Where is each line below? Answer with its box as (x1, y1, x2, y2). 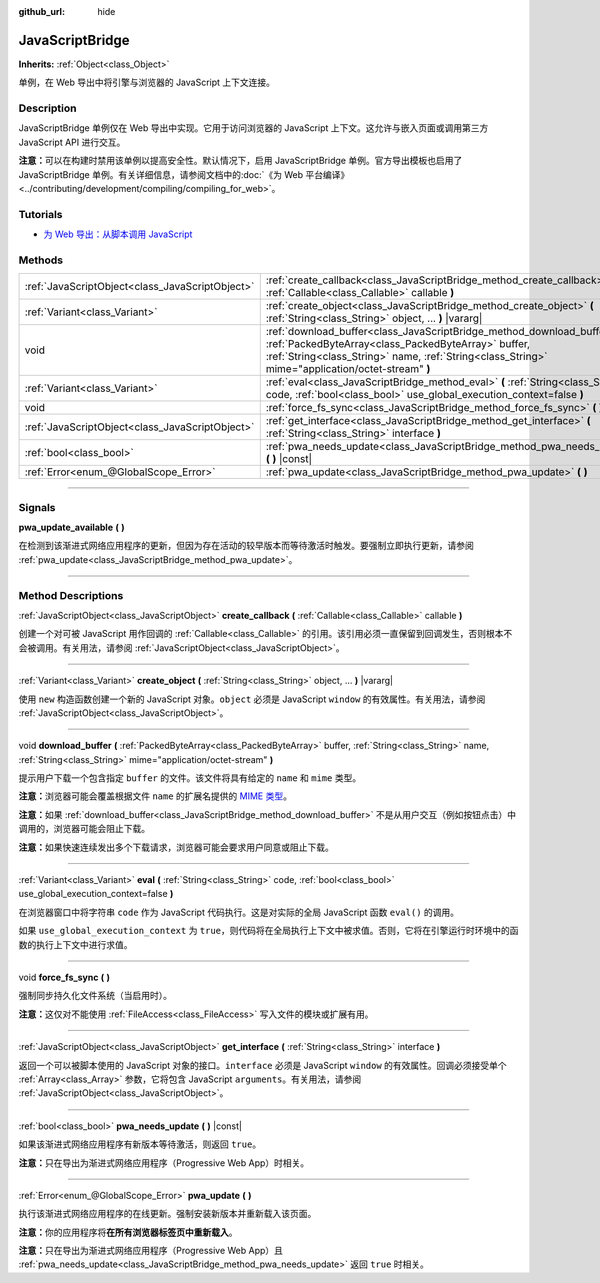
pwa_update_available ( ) (18, 521, 125, 534)
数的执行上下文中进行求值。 (18, 938, 133, 950)
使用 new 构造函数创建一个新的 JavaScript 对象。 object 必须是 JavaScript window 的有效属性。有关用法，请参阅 (18, 693, 486, 705)
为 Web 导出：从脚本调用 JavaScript (43, 228, 193, 240)
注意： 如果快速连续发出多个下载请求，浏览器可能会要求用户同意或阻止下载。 (18, 841, 334, 853)
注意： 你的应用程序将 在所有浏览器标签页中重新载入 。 (18, 1226, 238, 1238)
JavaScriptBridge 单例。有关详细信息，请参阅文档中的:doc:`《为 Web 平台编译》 (18, 168, 350, 180)
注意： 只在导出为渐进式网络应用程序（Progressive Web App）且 (18, 1245, 284, 1257)
